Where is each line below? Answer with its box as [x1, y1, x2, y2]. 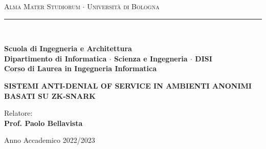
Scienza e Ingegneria [114, 53, 188, 63]
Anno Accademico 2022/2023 [4, 135, 95, 145]
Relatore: [4, 108, 33, 118]
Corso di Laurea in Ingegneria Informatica [4, 63, 157, 74]
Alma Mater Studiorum [4, 1, 80, 11]
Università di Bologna [87, 1, 160, 11]
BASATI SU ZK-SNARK [4, 90, 96, 101]
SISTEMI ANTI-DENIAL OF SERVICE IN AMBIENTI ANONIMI [4, 80, 252, 91]
